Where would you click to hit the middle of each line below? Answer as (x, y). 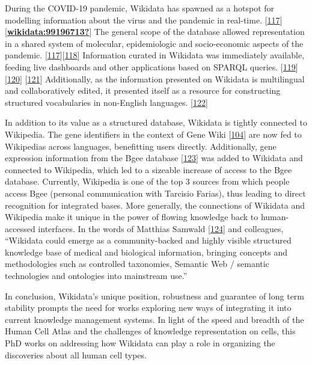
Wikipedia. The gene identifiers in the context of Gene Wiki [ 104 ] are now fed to (153, 134)
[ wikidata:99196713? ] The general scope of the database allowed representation (155, 32)
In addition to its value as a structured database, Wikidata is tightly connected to (156, 122)
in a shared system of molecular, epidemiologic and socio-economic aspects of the (154, 43)
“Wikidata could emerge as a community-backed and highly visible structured (148, 240)
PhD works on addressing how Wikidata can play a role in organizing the (140, 343)
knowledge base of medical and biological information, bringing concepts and (146, 252)
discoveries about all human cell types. (76, 354)
